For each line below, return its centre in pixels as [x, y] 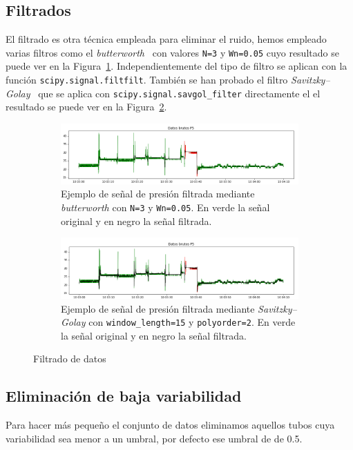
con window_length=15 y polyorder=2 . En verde [192, 322]
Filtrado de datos [70, 359]
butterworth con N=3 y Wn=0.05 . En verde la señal [165, 207]
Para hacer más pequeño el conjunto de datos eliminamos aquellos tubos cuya [170, 425]
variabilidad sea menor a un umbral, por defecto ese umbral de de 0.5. [154, 438]
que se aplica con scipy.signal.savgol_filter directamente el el [179, 93]
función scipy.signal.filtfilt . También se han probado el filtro [147, 80]
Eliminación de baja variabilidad [124, 396]
